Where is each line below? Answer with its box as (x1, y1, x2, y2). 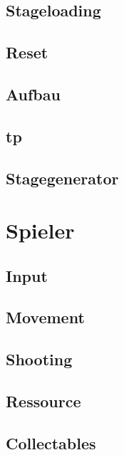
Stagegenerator (6, 167, 119, 189)
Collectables (6, 432, 96, 454)
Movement (6, 306, 85, 328)
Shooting (6, 348, 73, 370)
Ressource (6, 390, 81, 412)
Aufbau (6, 83, 61, 105)
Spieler (6, 216, 75, 245)
